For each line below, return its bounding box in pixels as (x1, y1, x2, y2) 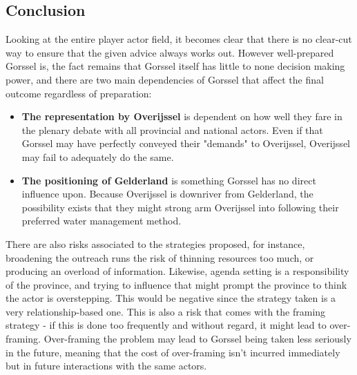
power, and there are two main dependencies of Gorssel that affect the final (6, 72, 324, 86)
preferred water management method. (21, 213, 182, 228)
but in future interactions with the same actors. (6, 358, 207, 373)
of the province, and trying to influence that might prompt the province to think (6, 277, 347, 291)
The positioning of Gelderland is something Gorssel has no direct (21, 173, 316, 187)
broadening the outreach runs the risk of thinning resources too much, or (6, 250, 314, 265)
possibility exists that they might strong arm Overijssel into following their (21, 200, 339, 214)
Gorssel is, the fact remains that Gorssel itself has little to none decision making (6, 59, 345, 73)
